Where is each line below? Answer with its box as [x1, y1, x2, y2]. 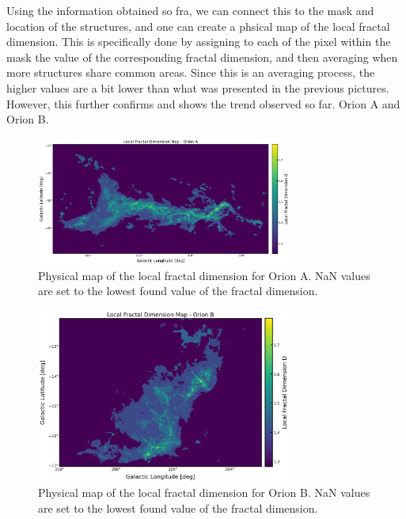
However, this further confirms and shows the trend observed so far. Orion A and [6, 95, 400, 112]
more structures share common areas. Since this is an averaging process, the [6, 64, 375, 81]
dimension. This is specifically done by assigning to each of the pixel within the [6, 33, 391, 50]
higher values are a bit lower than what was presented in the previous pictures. [6, 79, 389, 96]
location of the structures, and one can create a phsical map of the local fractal [6, 17, 390, 34]
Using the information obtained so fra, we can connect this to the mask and [6, 2, 374, 18]
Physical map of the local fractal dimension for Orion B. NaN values [38, 484, 370, 501]
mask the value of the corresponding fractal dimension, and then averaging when [6, 48, 398, 65]
